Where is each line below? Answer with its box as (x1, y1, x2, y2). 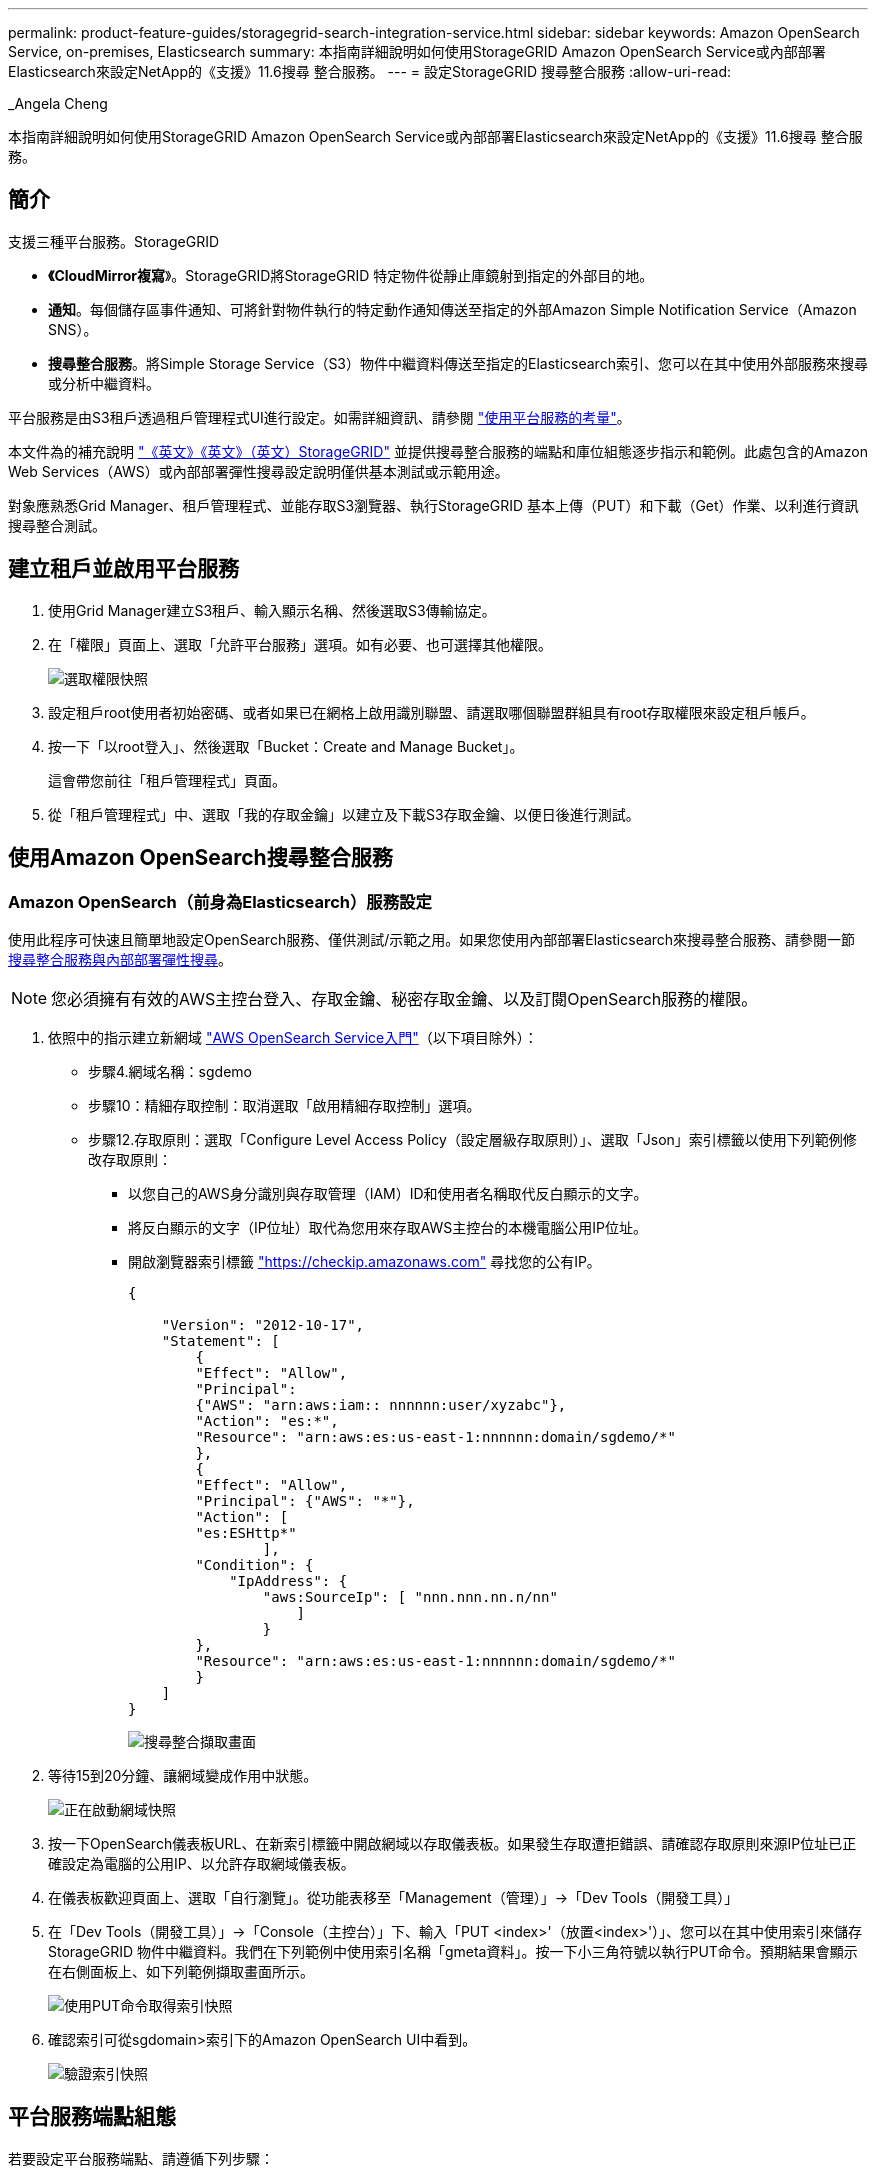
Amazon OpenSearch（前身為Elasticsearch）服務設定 (8, 891, 432, 912)
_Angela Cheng (8, 95, 108, 112)
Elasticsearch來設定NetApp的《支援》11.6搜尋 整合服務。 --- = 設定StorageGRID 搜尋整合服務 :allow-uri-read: (8, 63, 731, 80)
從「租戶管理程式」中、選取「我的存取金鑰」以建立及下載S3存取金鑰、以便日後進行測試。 (48, 805, 640, 823)
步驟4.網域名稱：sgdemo (88, 1062, 252, 1080)
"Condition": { (195, 1556, 314, 1573)
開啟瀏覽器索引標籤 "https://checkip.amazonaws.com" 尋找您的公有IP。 (128, 1252, 601, 1270)
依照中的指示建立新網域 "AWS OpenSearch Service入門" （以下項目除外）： (48, 1028, 538, 1046)
